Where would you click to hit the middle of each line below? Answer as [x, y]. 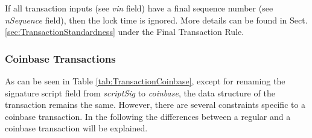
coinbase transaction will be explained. [76, 128]
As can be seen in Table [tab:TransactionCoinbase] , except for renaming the [145, 81]
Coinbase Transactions [60, 58]
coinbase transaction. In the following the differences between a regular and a [148, 116]
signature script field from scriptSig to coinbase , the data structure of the [140, 93]
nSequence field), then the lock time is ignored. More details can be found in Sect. [156, 20]
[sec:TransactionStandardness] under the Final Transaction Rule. [125, 32]
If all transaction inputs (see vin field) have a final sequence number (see [139, 8]
